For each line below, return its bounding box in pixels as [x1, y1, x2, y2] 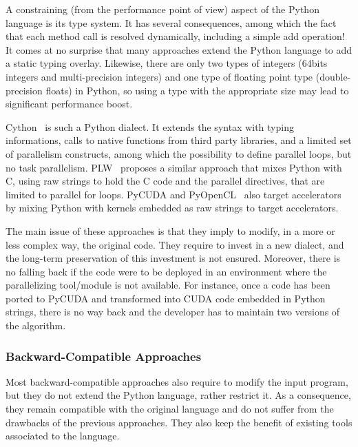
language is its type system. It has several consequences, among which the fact [6, 15, 337, 30]
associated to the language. [6, 428, 120, 443]
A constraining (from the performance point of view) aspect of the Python [6, 2, 319, 16]
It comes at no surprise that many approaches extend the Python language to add [6, 42, 352, 56]
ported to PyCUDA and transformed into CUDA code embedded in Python [6, 291, 326, 305]
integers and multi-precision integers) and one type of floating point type [6, 69, 313, 83]
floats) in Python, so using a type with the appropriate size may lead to [45, 83, 349, 97]
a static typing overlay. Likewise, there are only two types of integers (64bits [6, 56, 328, 70]
